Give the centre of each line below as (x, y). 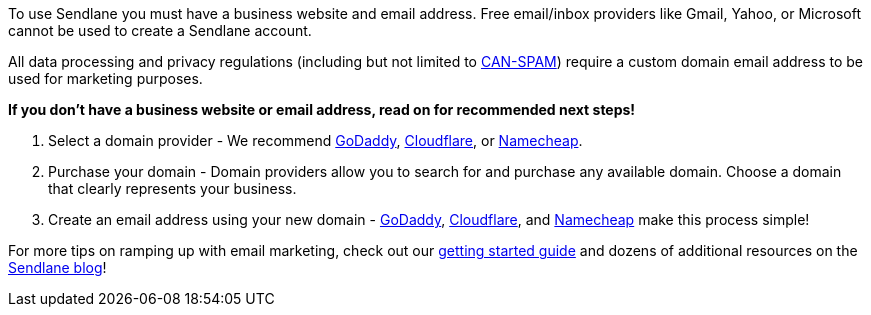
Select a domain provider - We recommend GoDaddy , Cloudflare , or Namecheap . (315, 140)
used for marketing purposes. (105, 78)
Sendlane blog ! (57, 267)
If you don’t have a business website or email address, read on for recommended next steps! (322, 109)
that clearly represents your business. (172, 188)
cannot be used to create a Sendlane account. (160, 30)
